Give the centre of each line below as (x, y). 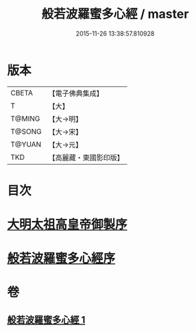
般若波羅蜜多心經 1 (46, 320)
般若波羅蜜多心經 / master (115, 14)
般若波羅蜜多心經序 (61, 259)
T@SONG (26, 131)
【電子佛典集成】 (76, 93)
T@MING (25, 119)
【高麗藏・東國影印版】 (86, 157)
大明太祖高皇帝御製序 (68, 225)
